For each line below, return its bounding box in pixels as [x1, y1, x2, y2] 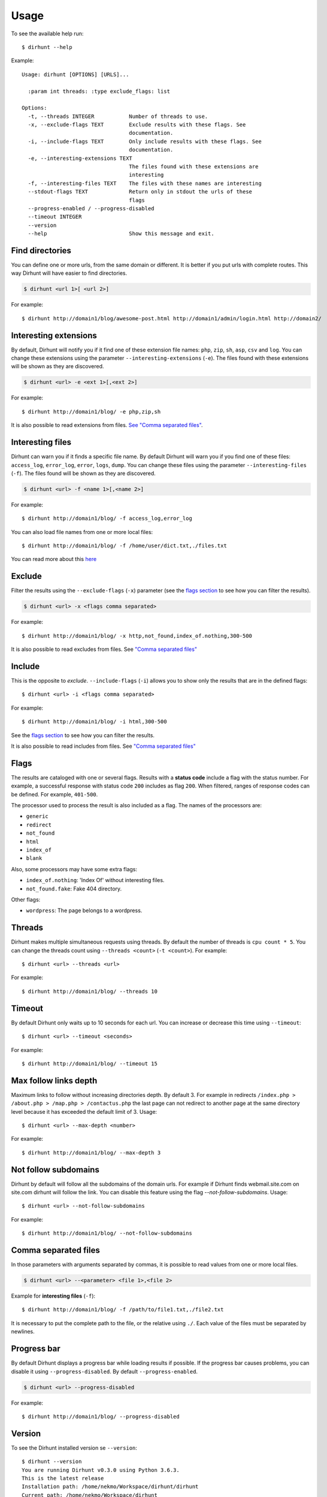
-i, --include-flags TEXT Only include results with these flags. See [28, 138, 262, 145]
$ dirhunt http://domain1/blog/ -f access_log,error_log [22, 515, 193, 522]
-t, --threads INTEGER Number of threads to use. [28, 113, 208, 120]
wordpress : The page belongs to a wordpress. [26, 907, 143, 914]
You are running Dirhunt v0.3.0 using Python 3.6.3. [22, 1466, 180, 1473]
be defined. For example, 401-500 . [11, 790, 98, 798]
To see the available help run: [11, 30, 84, 37]
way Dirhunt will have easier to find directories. [11, 269, 128, 277]
